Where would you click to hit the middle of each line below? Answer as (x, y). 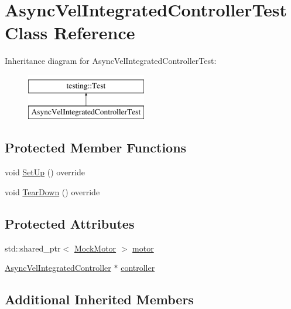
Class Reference (70, 33)
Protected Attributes (70, 223)
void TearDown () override (52, 191)
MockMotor (95, 248)
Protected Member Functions (96, 147)
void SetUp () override (45, 172)
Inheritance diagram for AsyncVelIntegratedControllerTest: (111, 61)
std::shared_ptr (33, 248)
